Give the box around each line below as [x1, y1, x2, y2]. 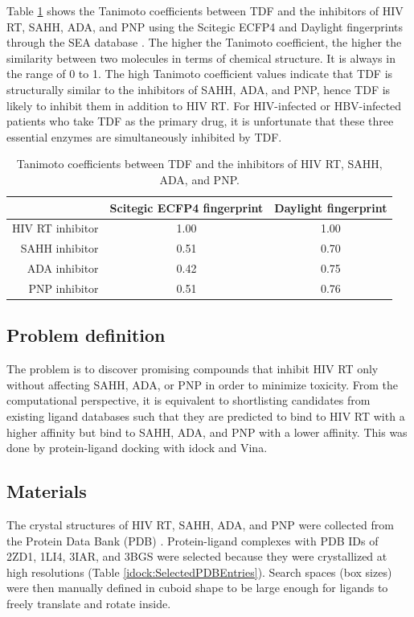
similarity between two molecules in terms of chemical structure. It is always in [6, 49, 396, 66]
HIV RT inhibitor [12, 220, 99, 237]
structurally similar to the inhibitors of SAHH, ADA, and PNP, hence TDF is [6, 80, 391, 97]
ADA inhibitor [27, 260, 99, 277]
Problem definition [6, 323, 166, 348]
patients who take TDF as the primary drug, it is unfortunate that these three [6, 113, 394, 130]
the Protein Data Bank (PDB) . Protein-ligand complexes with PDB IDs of [6, 532, 379, 549]
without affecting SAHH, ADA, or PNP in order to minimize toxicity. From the [6, 376, 399, 393]
